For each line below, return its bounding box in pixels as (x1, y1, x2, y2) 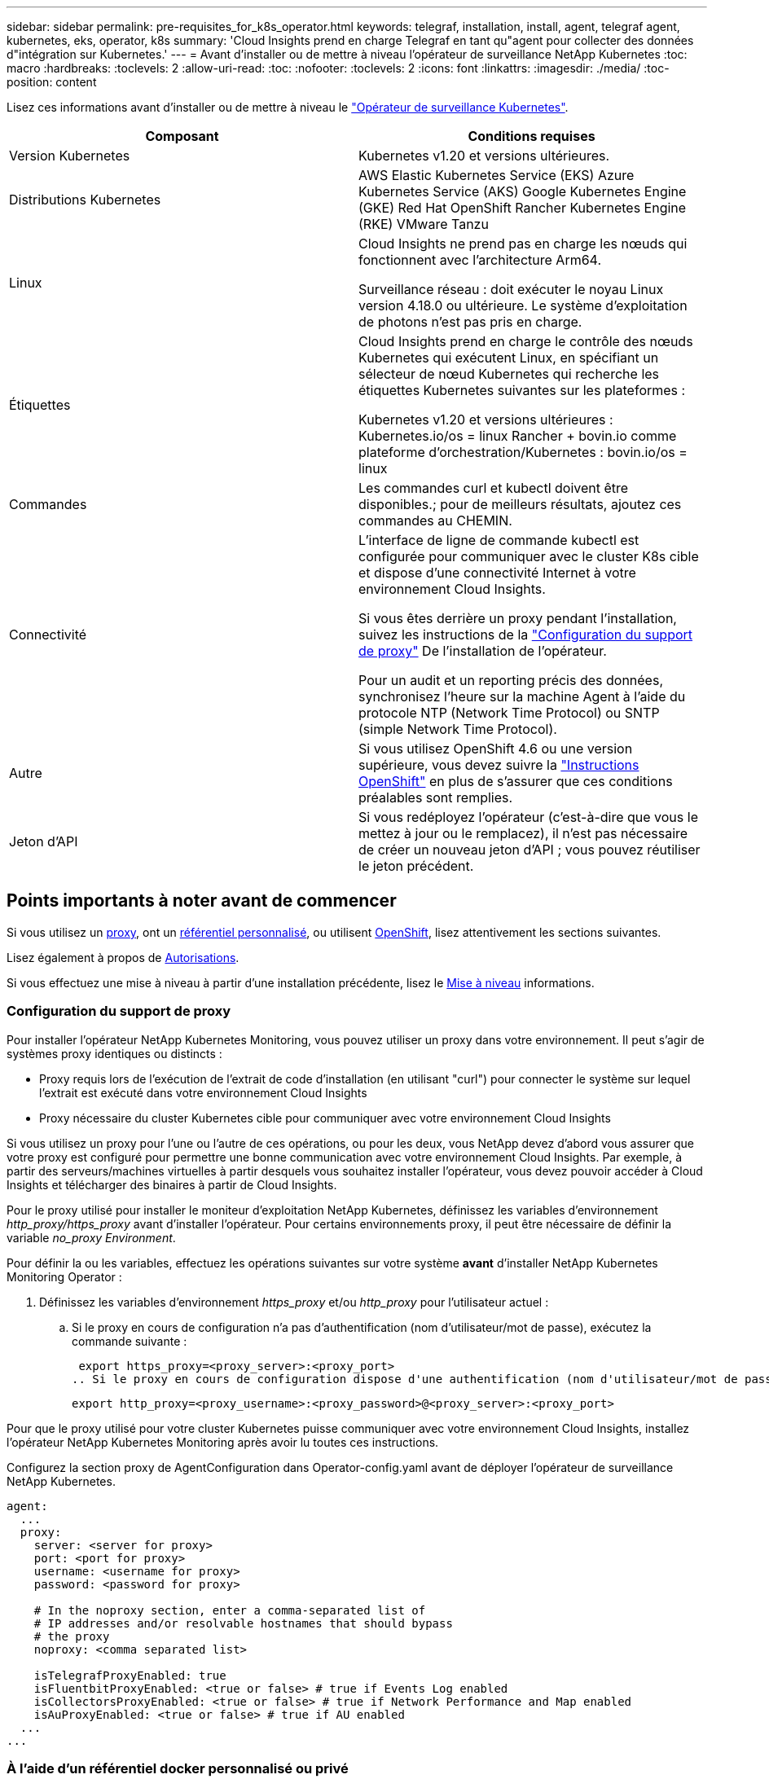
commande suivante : (72, 1333, 187, 1348)
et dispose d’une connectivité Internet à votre (358, 564, 636, 581)
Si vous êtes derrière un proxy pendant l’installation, (358, 610, 677, 626)
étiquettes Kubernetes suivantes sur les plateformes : (358, 382, 686, 398)
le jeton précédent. (358, 858, 474, 874)
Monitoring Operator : (7, 1269, 122, 1284)
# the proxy (33, 1629, 110, 1643)
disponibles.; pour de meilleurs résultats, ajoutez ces (358, 496, 682, 512)
